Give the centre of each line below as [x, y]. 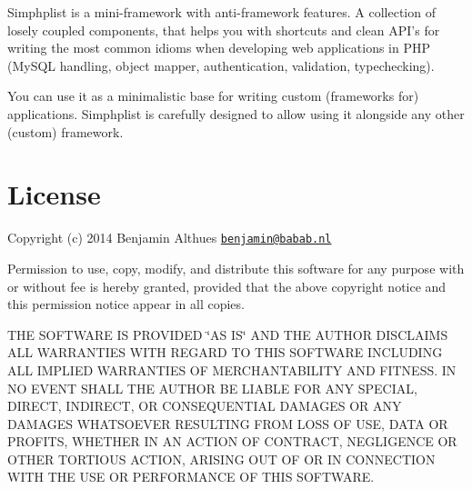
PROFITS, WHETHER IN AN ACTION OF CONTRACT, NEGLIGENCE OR [232, 441]
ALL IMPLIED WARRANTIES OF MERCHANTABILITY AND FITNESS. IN [232, 369]
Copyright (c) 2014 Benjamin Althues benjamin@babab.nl [170, 238]
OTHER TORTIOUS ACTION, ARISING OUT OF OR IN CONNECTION [221, 459]
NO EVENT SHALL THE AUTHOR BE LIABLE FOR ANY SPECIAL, [212, 388]
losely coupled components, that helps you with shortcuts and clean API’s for [224, 30]
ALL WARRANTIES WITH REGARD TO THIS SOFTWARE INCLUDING [225, 352]
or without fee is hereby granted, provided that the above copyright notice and [227, 286]
